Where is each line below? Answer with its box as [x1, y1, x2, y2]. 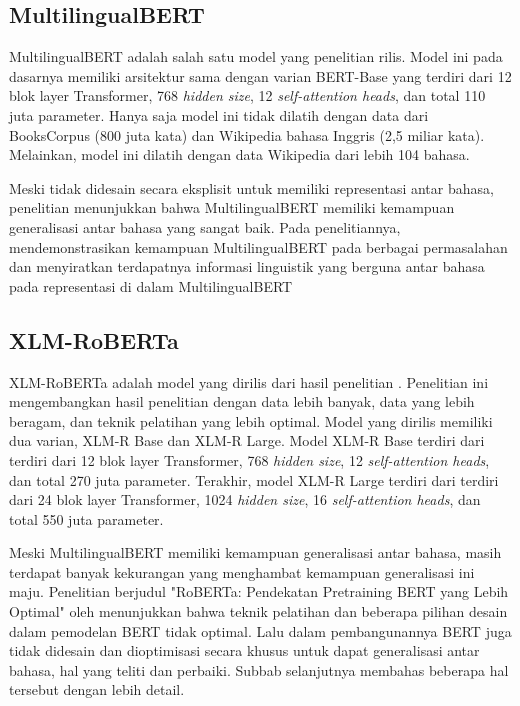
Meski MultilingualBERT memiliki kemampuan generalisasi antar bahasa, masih [9, 542, 502, 563]
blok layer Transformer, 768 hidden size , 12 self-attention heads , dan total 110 [9, 85, 486, 106]
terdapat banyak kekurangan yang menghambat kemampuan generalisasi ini [9, 561, 475, 582]
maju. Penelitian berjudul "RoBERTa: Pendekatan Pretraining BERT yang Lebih [9, 581, 509, 602]
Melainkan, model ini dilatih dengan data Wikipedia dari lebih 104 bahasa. [9, 144, 470, 165]
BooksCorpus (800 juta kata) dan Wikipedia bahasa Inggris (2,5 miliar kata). [9, 124, 485, 145]
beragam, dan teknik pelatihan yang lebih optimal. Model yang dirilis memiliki [9, 410, 493, 431]
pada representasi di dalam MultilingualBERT [9, 275, 293, 296]
